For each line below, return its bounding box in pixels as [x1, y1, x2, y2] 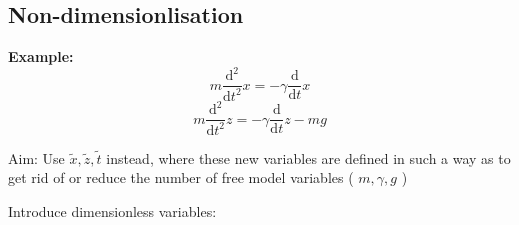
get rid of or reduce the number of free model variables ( [8, 167, 354, 188]
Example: [8, 46, 74, 67]
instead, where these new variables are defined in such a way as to [106, 147, 511, 168]
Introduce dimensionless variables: [8, 200, 217, 221]
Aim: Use [8, 147, 65, 168]
